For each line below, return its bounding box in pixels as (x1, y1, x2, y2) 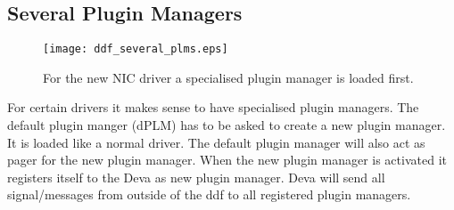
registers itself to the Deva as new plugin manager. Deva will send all (7, 167, 385, 186)
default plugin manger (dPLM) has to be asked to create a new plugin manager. (7, 116, 446, 134)
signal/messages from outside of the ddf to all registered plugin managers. (7, 185, 411, 204)
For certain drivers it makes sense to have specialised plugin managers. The (7, 98, 419, 117)
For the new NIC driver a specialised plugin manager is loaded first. (43, 68, 414, 86)
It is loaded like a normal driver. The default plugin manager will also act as (7, 133, 425, 151)
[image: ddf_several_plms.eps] (43, 43, 228, 56)
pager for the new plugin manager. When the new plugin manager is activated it (7, 150, 447, 169)
